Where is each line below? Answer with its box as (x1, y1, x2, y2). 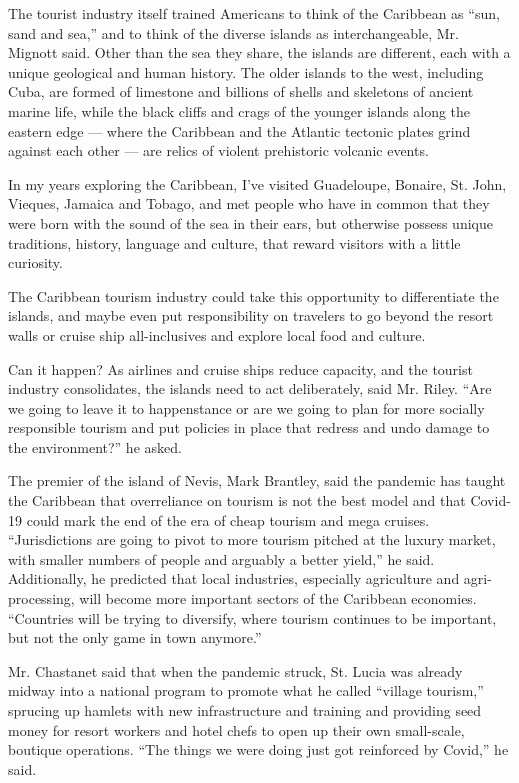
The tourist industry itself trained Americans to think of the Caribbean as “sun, (8, 3, 500, 23)
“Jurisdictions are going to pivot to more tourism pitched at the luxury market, (8, 529, 496, 550)
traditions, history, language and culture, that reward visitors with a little (8, 232, 461, 253)
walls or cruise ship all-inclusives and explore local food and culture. (8, 324, 426, 345)
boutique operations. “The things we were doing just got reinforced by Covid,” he (8, 739, 509, 760)
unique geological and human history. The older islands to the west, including (8, 61, 484, 82)
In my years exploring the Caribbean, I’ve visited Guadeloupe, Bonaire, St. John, (8, 173, 507, 194)
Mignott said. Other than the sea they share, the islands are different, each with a (8, 42, 511, 63)
